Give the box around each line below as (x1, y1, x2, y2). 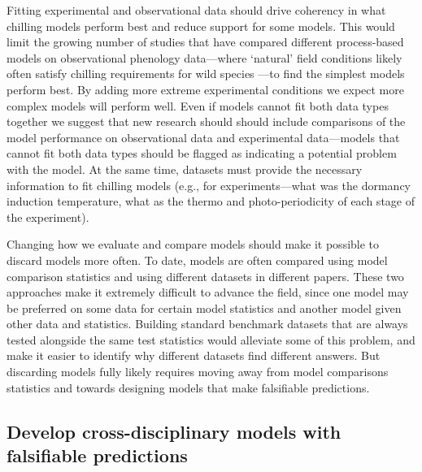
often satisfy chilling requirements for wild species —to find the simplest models (7, 65, 405, 82)
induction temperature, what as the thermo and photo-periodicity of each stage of (7, 193, 415, 210)
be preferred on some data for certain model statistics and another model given (7, 299, 402, 316)
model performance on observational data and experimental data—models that (7, 128, 400, 145)
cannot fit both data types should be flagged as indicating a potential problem (7, 145, 397, 162)
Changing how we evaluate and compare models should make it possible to (7, 236, 380, 253)
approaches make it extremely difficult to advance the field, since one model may (7, 284, 409, 301)
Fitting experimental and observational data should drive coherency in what (7, 2, 386, 18)
